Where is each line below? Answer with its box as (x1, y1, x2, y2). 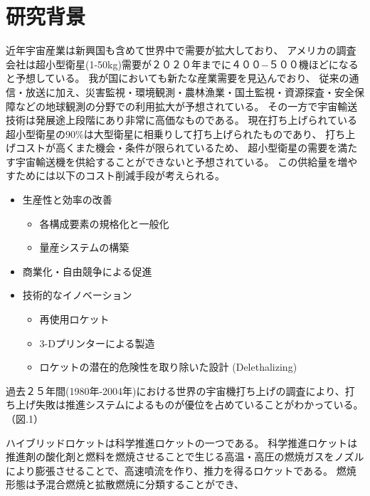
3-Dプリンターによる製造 (39, 335, 155, 350)
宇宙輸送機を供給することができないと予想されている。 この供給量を (15, 154, 338, 169)
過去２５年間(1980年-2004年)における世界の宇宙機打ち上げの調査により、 (6, 383, 345, 398)
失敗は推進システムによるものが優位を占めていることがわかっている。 (35, 397, 364, 412)
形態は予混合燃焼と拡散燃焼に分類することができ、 (6, 477, 245, 492)
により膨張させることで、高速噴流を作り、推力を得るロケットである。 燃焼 (6, 463, 356, 477)
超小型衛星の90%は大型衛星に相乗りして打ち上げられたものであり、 (6, 126, 322, 141)
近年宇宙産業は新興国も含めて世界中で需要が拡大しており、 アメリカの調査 (6, 43, 356, 58)
